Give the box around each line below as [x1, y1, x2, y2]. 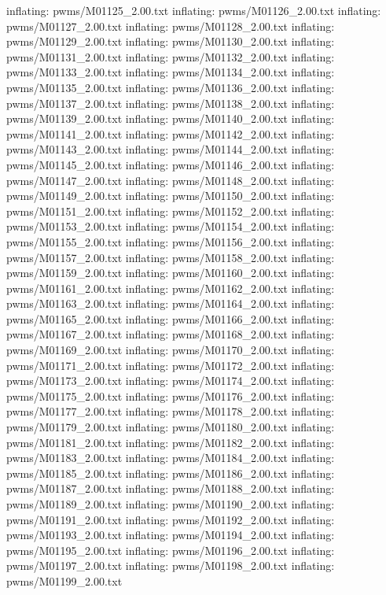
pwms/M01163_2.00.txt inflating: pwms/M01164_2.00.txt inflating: [6, 295, 335, 312]
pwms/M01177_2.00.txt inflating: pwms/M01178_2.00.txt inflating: [6, 403, 335, 419]
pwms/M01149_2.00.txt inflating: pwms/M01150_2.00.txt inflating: [6, 187, 335, 204]
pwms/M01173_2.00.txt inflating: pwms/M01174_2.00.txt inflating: [6, 372, 335, 389]
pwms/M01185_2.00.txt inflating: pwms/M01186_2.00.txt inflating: [6, 464, 335, 481]
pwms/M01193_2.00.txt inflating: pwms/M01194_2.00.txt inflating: [6, 527, 335, 543]
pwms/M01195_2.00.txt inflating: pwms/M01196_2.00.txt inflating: [6, 541, 335, 558]
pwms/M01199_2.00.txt [6, 572, 123, 589]
